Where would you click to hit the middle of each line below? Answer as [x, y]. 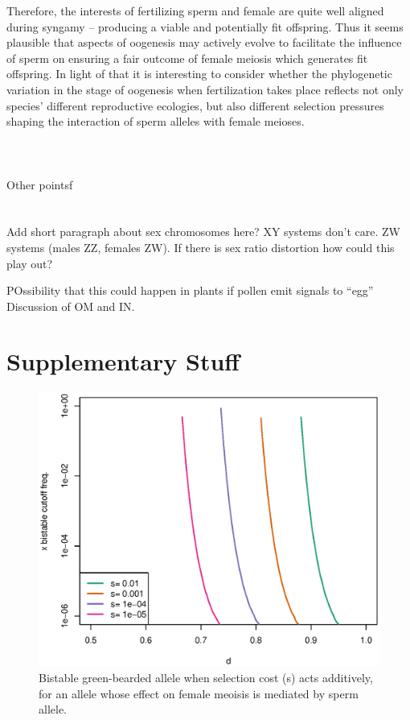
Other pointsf [40, 184]
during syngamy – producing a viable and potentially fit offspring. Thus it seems [205, 26]
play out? [30, 263]
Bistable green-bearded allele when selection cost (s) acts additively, [206, 677]
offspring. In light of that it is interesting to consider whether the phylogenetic [199, 74]
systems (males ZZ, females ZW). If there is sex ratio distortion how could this [201, 247]
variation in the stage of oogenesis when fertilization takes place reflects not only [205, 89]
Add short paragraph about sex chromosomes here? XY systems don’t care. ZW [203, 232]
